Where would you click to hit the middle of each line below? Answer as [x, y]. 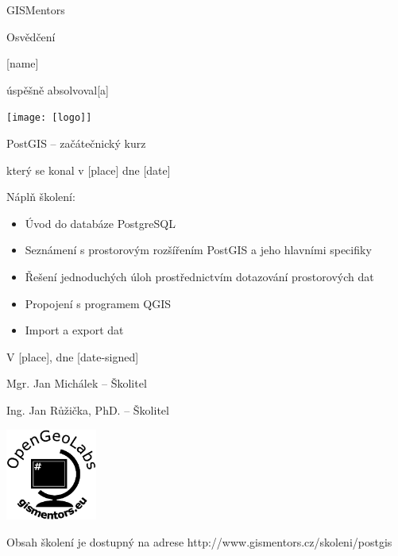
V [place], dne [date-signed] [73, 356]
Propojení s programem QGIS [98, 303]
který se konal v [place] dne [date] [89, 170]
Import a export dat [74, 330]
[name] [23, 63]
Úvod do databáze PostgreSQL [100, 223]
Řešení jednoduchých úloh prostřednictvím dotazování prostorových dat [199, 276]
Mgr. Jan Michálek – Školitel [77, 383]
